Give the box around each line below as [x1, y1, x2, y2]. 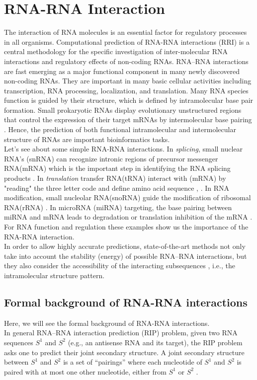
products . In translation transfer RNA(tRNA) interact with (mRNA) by [4, 173, 226, 183]
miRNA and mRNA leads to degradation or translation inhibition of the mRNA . [4, 212, 253, 222]
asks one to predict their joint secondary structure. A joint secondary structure [4, 347, 245, 357]
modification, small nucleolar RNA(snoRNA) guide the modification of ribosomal [4, 192, 251, 203]
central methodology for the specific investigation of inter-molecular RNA [4, 46, 228, 57]
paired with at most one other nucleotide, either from [4, 366, 167, 377]
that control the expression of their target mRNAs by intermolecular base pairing [4, 114, 252, 125]
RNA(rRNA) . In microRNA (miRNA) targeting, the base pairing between [4, 202, 232, 212]
